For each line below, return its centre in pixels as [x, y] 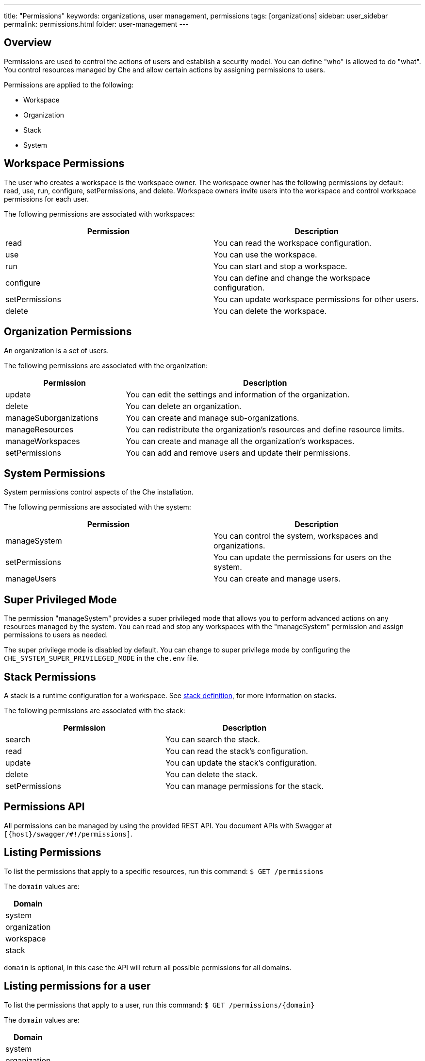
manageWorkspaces [43, 441]
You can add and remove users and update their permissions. [238, 453]
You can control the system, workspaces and [296, 536]
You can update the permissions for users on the [302, 557]
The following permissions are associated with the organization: [106, 365]
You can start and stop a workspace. [280, 266]
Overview [28, 43]
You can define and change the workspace [292, 278]
